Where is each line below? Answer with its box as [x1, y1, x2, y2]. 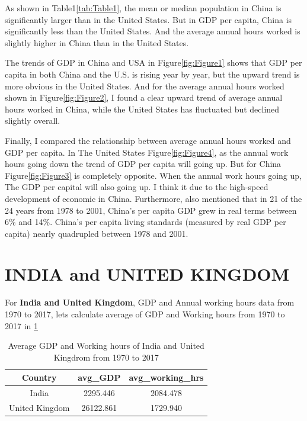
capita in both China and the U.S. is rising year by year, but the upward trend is [5, 68, 300, 80]
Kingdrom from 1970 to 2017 [53, 351, 159, 363]
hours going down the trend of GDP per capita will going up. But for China [5, 158, 282, 170]
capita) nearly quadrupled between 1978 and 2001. [5, 227, 188, 239]
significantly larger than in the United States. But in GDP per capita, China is [5, 13, 292, 25]
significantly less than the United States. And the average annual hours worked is [5, 25, 300, 37]
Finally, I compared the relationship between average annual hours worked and [5, 134, 291, 146]
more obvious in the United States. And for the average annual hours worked [5, 79, 284, 92]
